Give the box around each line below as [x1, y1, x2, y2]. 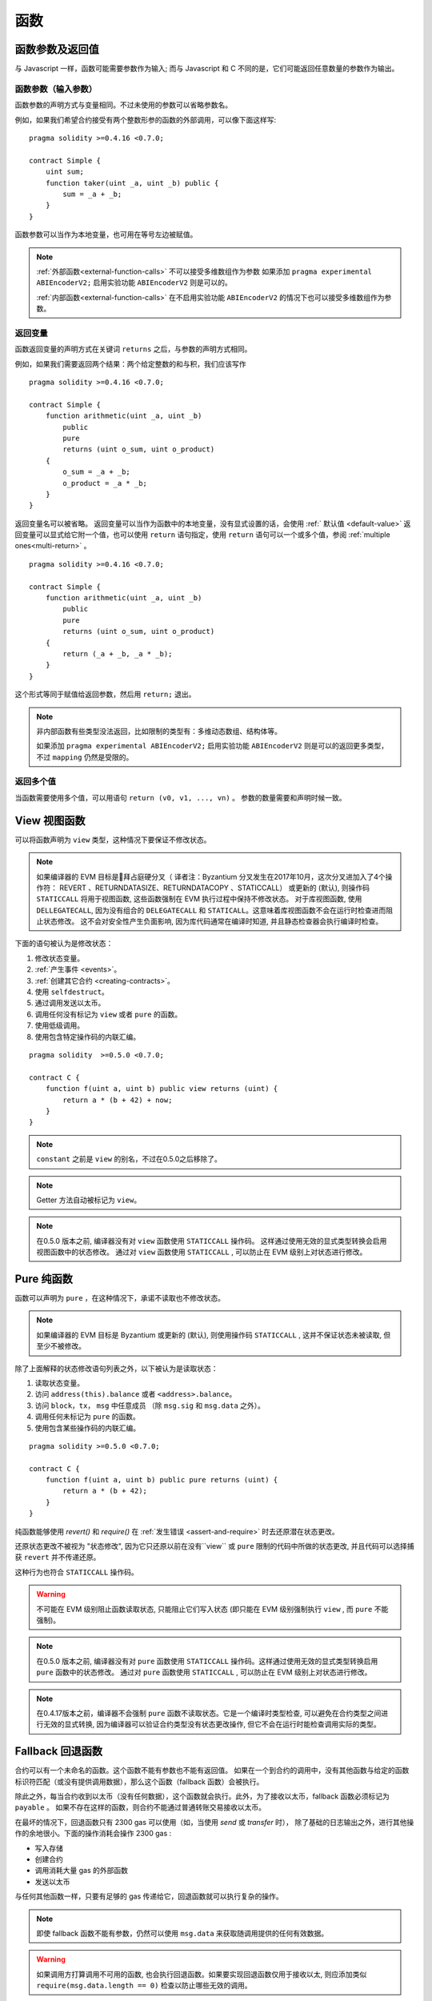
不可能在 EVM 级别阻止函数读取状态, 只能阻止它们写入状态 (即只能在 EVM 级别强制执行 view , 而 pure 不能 [36, 1604, 389, 1614]
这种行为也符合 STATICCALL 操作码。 [14, 1567, 139, 1577]
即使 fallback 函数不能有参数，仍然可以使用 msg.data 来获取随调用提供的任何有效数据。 [36, 1928, 329, 1938]
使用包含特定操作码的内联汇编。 [34, 1032, 140, 1041]
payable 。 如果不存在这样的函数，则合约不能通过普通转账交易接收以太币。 [14, 1803, 266, 1812]
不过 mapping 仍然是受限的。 [36, 752, 134, 762]
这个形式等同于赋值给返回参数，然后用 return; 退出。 [14, 689, 196, 700]
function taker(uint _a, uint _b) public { [45, 178, 219, 187]
